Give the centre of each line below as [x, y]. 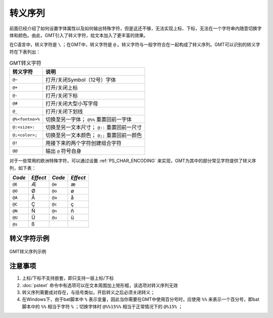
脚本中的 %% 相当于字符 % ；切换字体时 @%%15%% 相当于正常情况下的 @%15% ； [102, 306]
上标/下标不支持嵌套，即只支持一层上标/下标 [68, 278]
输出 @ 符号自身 [64, 151]
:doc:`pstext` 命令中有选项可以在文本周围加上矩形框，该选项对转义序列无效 [100, 285]
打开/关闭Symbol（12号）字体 [81, 80]
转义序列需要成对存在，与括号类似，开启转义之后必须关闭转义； [88, 292]
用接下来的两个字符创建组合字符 [84, 143]
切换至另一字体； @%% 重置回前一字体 [89, 120]
